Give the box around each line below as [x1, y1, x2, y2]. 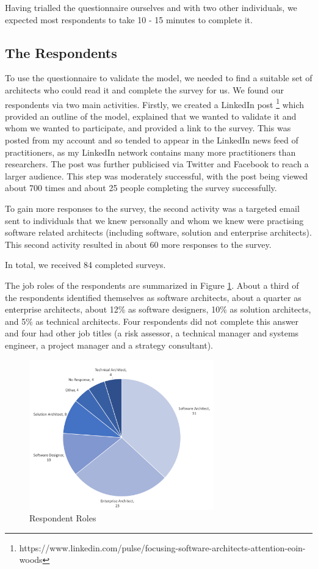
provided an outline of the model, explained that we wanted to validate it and [5, 109, 297, 122]
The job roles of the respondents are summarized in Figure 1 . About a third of [5, 278, 299, 291]
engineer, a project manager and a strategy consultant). [5, 338, 213, 351]
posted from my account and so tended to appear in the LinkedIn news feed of [5, 134, 298, 147]
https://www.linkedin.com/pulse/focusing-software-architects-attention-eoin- [19, 541, 306, 554]
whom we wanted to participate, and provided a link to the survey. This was [5, 121, 291, 134]
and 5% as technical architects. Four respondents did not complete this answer [5, 314, 299, 327]
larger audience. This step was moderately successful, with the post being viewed [5, 169, 308, 182]
